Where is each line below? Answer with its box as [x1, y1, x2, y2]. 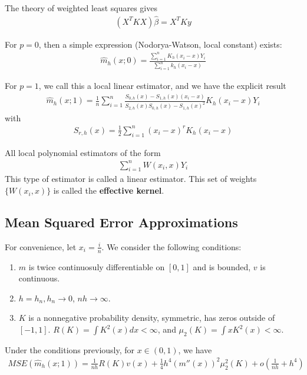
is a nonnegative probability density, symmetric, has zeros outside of [28, 311, 275, 324]
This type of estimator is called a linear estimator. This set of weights [5, 172, 257, 185]
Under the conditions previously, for [5, 343, 135, 356]
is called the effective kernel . [53, 184, 164, 197]
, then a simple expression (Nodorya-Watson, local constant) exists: [38, 38, 282, 50]
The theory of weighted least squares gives [5, 2, 157, 14]
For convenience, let [5, 240, 77, 253]
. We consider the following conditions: [101, 240, 242, 253]
